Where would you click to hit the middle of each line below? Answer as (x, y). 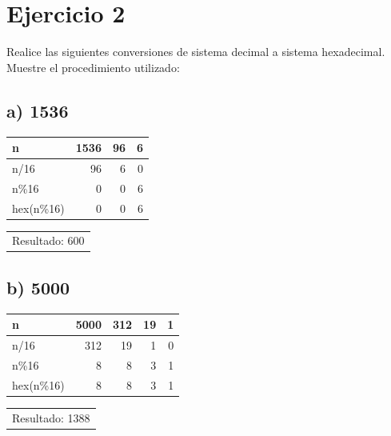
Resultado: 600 (48, 240)
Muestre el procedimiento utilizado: (93, 67)
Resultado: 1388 (51, 417)
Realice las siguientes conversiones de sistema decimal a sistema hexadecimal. (196, 52)
